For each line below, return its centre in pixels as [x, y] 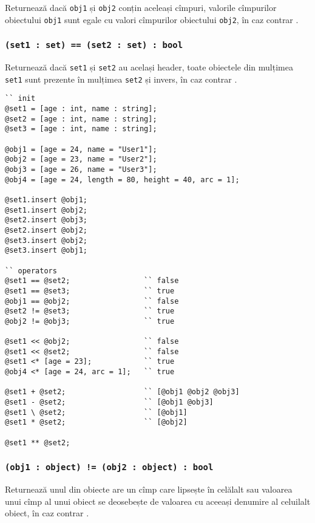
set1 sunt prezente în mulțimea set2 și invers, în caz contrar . [121, 79]
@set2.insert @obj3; [46, 220]
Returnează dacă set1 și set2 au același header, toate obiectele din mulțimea [149, 67]
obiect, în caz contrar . [47, 513]
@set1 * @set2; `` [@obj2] [96, 422]
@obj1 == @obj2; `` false [92, 301]
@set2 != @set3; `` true [90, 311]
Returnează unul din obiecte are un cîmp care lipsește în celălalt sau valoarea [149, 489]
